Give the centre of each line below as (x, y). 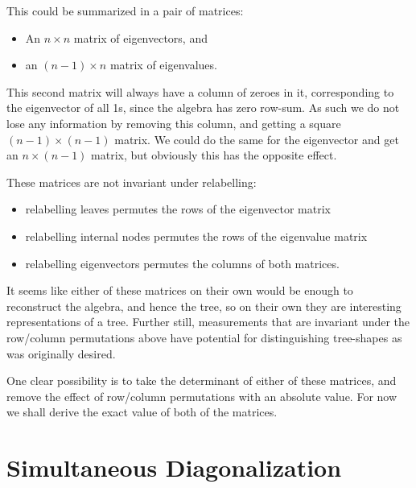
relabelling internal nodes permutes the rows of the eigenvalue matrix (196, 236)
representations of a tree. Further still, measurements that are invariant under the (208, 322)
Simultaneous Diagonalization (174, 467)
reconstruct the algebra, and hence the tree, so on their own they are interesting (204, 306)
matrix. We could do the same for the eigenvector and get (257, 139)
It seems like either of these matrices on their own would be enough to (180, 290)
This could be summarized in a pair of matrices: (125, 10)
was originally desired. (61, 353)
